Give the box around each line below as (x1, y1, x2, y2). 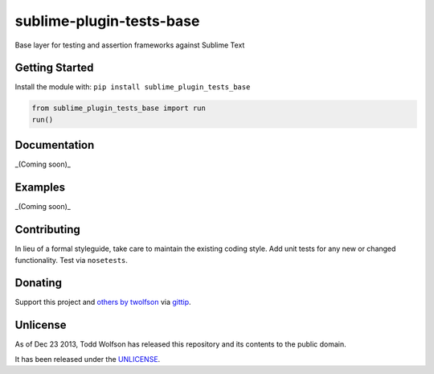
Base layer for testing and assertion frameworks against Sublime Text (14, 40, 245, 50)
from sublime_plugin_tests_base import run (31, 104, 207, 113)
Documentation (14, 138, 95, 152)
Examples (14, 181, 66, 195)
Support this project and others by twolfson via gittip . (14, 298, 192, 307)
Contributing (14, 223, 80, 236)
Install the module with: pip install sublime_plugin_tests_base (14, 82, 251, 92)
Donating (14, 276, 63, 290)
